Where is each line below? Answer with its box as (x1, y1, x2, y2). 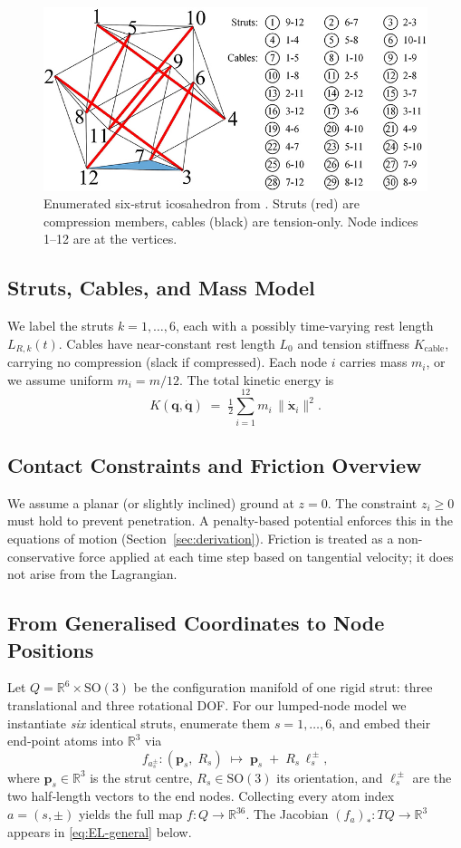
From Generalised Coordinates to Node (7, 609, 385, 637)
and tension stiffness (297, 333, 410, 352)
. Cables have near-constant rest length (58, 333, 275, 352)
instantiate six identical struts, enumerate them (7, 713, 271, 732)
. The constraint (327, 493, 418, 512)
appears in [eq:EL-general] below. (7, 822, 192, 841)
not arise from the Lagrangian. (7, 564, 178, 583)
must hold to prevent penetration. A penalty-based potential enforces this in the (7, 511, 454, 530)
